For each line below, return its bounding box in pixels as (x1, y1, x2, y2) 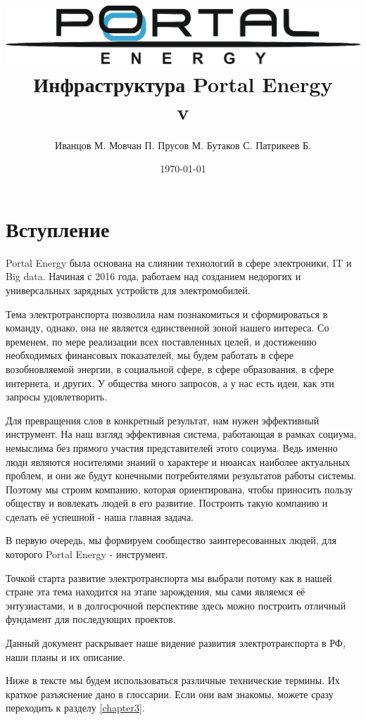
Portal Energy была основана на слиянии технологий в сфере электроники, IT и (6, 255, 352, 270)
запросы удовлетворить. (6, 389, 108, 404)
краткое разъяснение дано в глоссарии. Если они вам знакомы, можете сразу (6, 686, 334, 701)
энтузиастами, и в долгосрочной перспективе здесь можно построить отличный (6, 598, 346, 612)
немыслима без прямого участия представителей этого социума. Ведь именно (6, 440, 338, 455)
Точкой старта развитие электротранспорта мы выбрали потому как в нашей (6, 570, 332, 585)
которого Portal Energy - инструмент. (6, 547, 168, 562)
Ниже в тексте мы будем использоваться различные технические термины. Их (6, 673, 340, 688)
